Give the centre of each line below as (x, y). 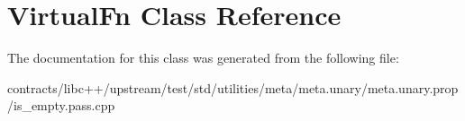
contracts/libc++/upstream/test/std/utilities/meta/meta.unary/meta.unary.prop (233, 87)
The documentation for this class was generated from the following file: (203, 58)
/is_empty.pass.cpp (61, 105)
